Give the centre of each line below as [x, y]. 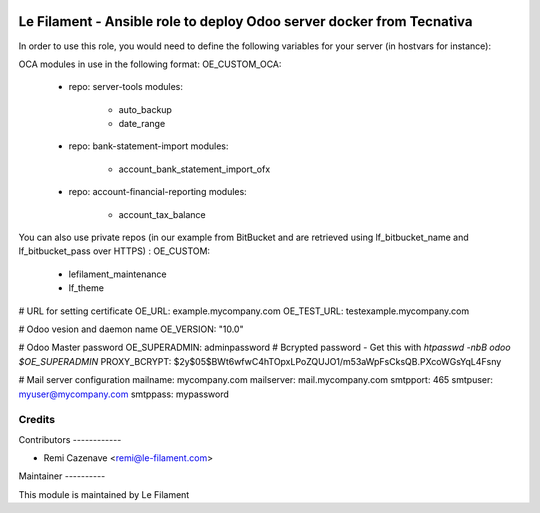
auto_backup [145, 109]
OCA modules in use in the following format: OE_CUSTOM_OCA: [150, 64]
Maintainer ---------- [62, 476]
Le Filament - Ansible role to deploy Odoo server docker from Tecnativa [245, 21]
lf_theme [86, 288]
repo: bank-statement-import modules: [148, 146]
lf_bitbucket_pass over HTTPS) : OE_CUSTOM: [114, 251]
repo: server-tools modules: [126, 87]
